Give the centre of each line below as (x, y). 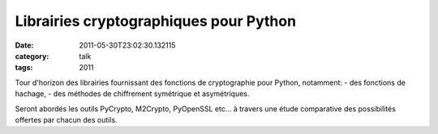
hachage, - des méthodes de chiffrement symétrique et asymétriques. (132, 94)
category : (32, 56)
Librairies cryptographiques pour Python (155, 21)
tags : (24, 68)
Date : (24, 45)
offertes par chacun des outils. (66, 119)
